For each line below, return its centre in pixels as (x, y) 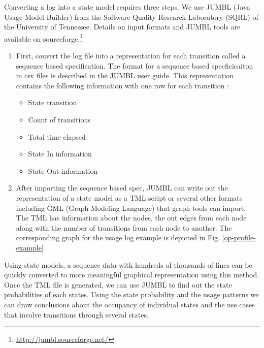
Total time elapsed (57, 136)
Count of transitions (59, 119)
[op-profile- (239, 238)
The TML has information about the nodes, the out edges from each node (131, 218)
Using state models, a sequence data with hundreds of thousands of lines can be (128, 264)
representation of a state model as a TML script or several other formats (129, 197)
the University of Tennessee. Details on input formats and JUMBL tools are (122, 27)
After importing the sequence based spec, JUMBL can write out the (122, 188)
